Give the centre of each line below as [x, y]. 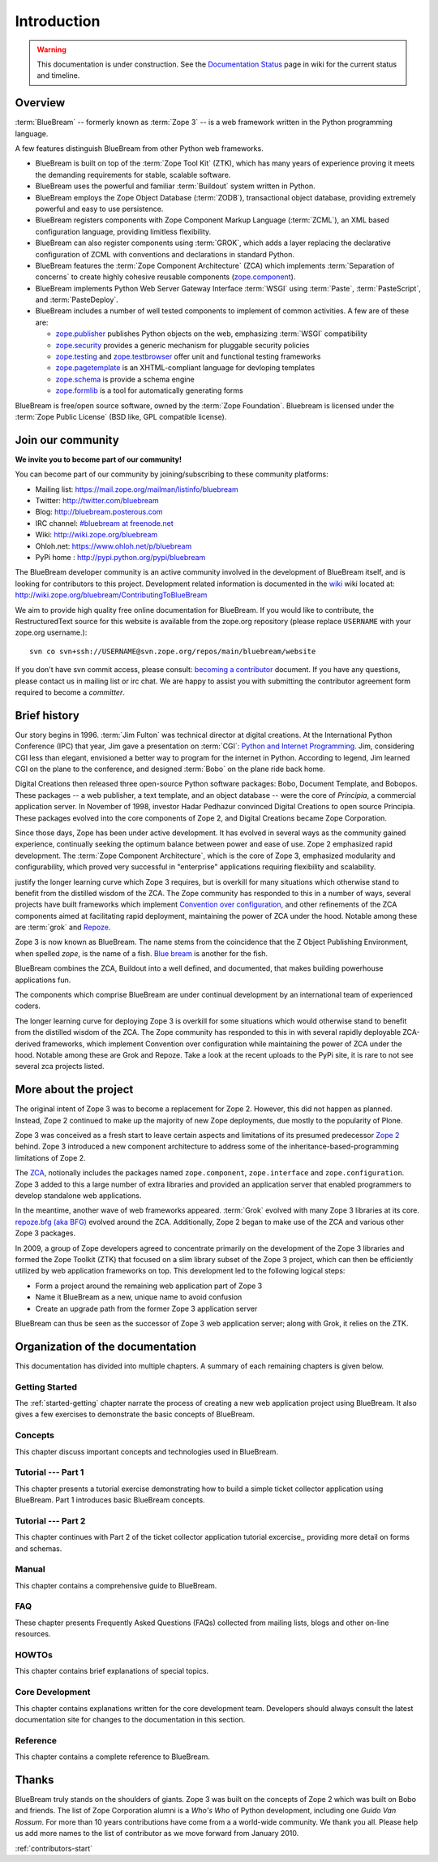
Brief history [47, 715]
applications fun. [43, 980]
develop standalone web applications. [78, 1196]
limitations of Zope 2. [50, 1157]
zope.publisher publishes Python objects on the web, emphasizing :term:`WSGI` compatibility [212, 334]
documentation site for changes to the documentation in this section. [130, 1719]
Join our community [67, 440]
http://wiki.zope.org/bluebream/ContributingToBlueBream [111, 595]
